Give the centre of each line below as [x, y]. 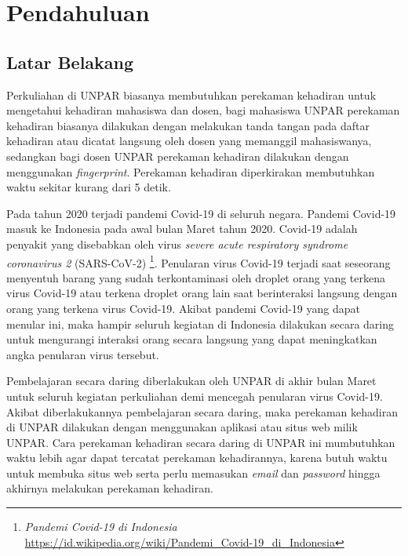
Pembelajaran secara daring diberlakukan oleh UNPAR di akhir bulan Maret [191, 381]
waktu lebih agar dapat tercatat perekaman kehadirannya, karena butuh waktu [197, 458]
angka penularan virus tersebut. [83, 354]
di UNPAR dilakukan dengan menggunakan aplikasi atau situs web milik [182, 427]
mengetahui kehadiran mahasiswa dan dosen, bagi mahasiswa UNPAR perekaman [203, 110]
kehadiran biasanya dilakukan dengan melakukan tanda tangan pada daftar [188, 125]
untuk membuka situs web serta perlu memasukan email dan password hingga [193, 472]
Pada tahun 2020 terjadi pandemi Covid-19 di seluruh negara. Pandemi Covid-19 [201, 213]
